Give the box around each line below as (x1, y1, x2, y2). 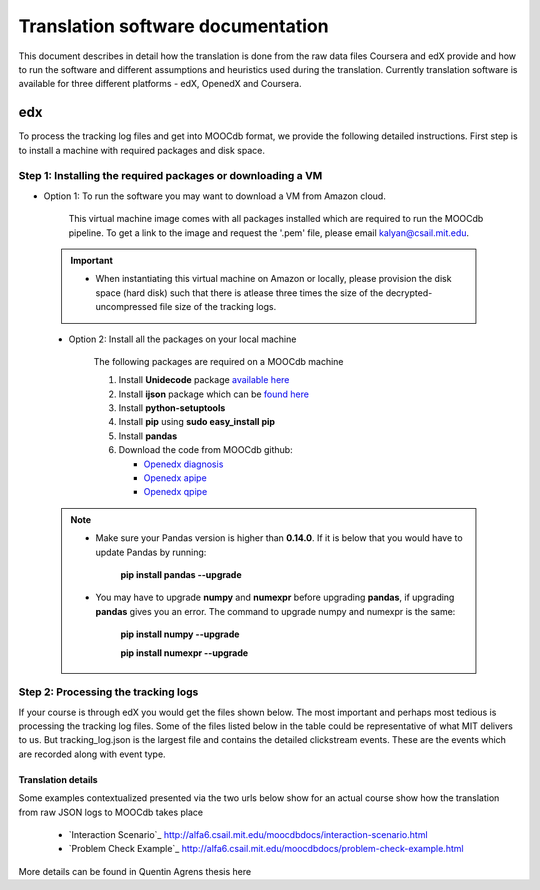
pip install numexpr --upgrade (120, 646, 249, 659)
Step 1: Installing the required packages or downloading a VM (18, 169, 323, 183)
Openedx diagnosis (143, 458, 224, 470)
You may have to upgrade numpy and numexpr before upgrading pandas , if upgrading (95, 591, 455, 604)
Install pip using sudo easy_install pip (118, 416, 275, 428)
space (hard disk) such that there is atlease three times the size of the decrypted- (95, 286, 433, 299)
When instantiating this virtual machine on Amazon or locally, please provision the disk (95, 273, 452, 285)
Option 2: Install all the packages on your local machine (68, 333, 297, 345)
